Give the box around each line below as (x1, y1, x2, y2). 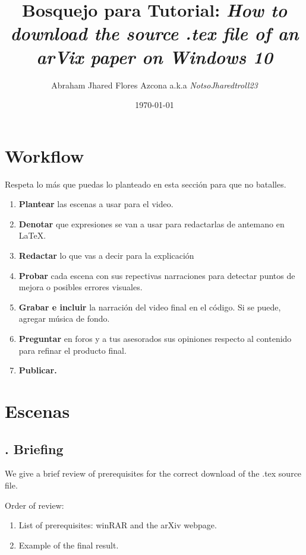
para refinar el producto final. (18, 344, 127, 356)
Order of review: (5, 499, 64, 511)
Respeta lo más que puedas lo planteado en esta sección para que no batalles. (5, 177, 286, 190)
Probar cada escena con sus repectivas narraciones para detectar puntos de (18, 269, 295, 281)
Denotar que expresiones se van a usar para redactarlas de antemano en (18, 217, 285, 230)
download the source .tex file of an (10, 21, 299, 46)
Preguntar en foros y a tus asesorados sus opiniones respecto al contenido (18, 332, 292, 344)
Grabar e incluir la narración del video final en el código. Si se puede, (18, 300, 281, 313)
